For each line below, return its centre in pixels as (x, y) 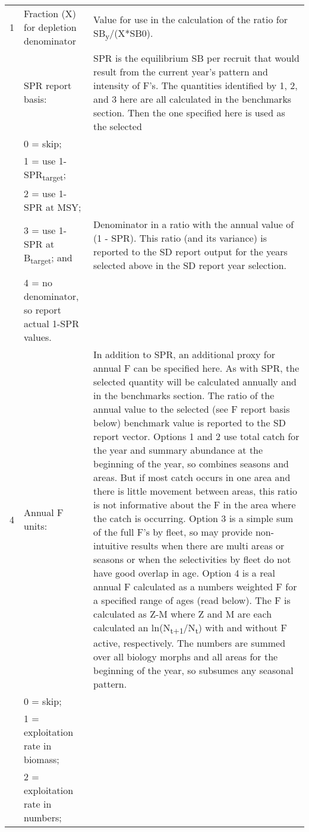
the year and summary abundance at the (178, 450)
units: (36, 526)
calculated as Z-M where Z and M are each (183, 614)
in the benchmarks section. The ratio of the (184, 396)
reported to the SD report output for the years (190, 252)
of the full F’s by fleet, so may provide (173, 532)
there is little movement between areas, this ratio (196, 491)
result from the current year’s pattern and (181, 72)
